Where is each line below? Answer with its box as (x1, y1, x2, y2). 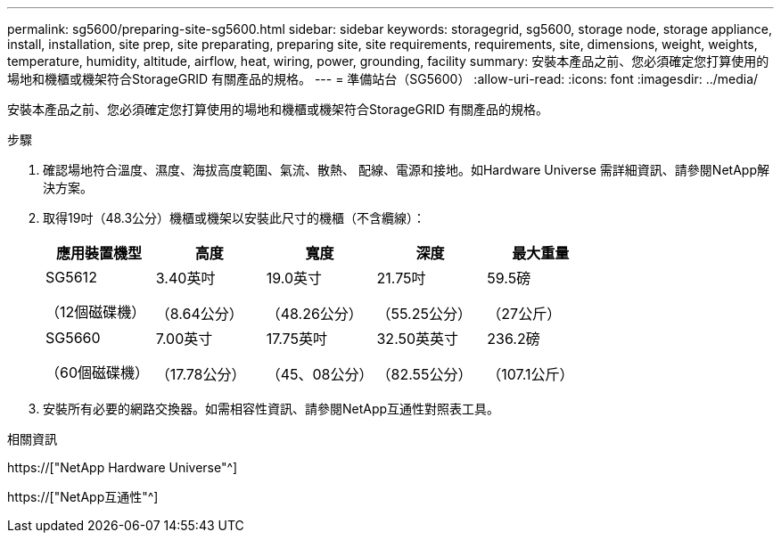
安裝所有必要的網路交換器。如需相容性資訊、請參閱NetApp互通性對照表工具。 (43, 401, 500, 416)
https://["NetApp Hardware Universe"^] (7, 460, 238, 475)
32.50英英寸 (376, 330, 459, 348)
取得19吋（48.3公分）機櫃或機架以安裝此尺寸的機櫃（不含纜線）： (43, 210, 426, 225)
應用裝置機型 (55, 244, 142, 262)
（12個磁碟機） (45, 303, 146, 321)
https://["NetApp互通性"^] (7, 489, 159, 504)
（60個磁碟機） (45, 364, 150, 381)
